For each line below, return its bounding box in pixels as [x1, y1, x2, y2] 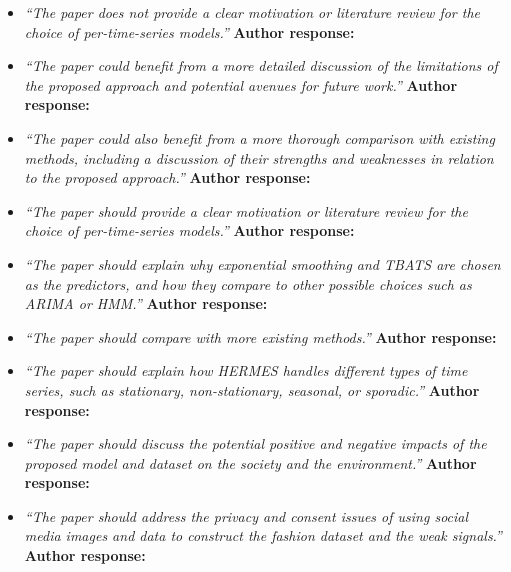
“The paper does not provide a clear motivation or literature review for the [24, 2, 481, 22]
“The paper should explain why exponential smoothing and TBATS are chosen [24, 253, 501, 274]
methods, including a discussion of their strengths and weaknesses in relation [24, 147, 494, 168]
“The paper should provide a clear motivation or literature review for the [24, 200, 468, 221]
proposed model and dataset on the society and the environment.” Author [24, 452, 477, 473]
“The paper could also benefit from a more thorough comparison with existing [24, 127, 495, 148]
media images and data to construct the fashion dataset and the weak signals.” [24, 525, 502, 546]
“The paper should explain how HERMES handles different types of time [24, 360, 468, 381]
